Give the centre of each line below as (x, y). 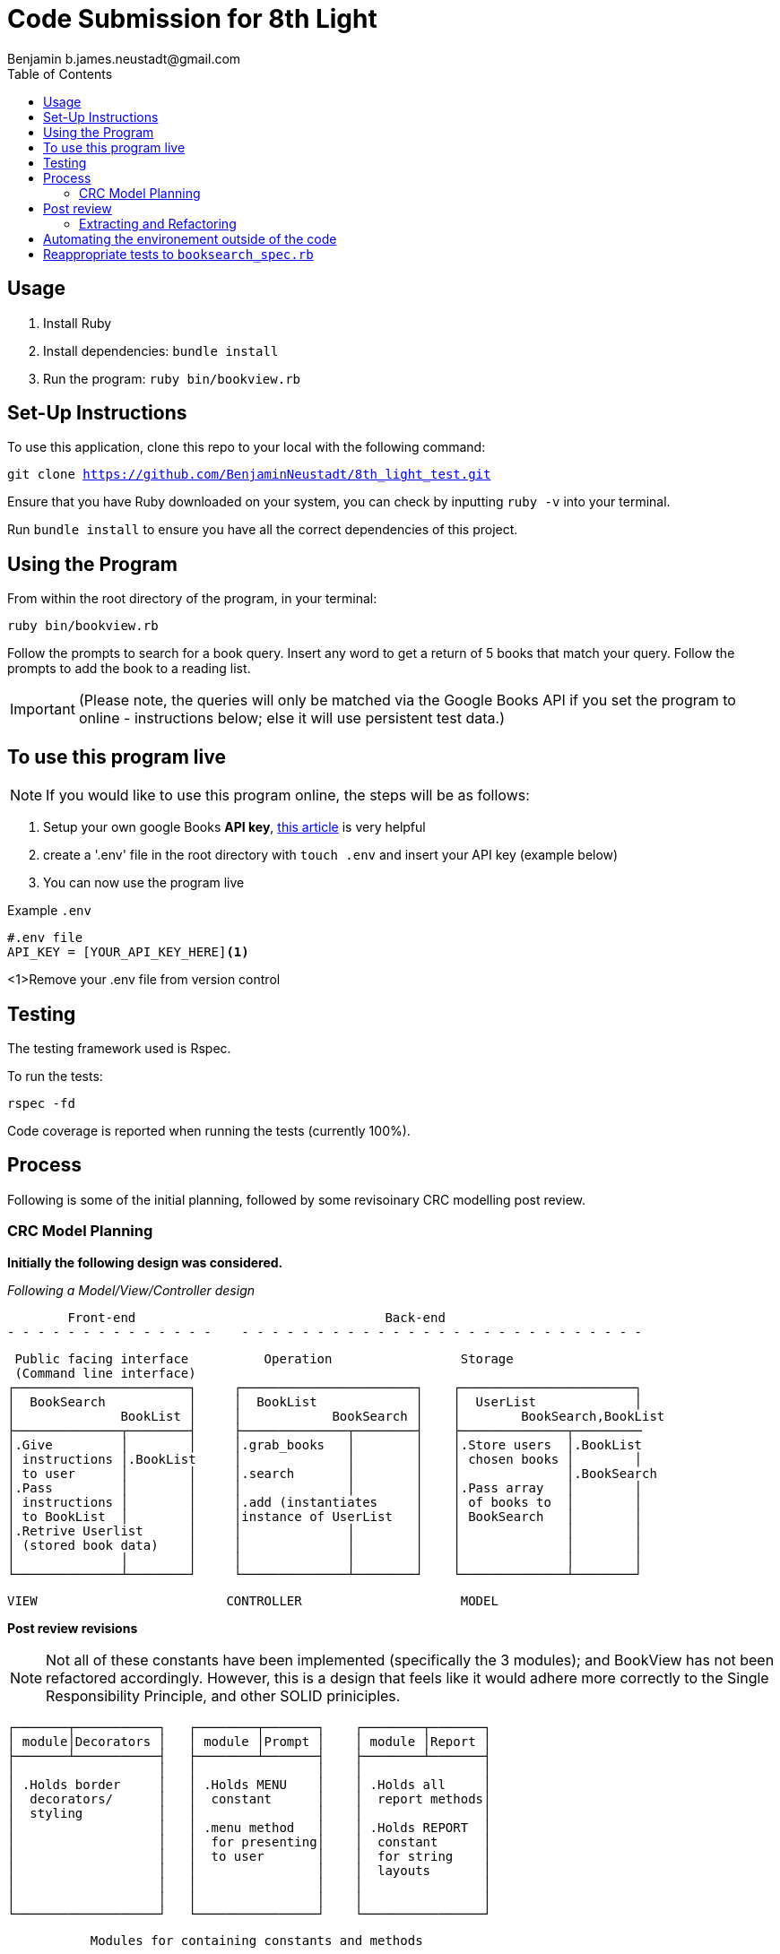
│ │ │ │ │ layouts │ (249, 1870)
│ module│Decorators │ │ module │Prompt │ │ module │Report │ (249, 1741)
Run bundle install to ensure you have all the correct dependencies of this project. (263, 530)
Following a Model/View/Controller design (131, 1290)
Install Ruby (78, 323)
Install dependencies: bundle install (161, 350)
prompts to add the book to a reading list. (129, 669)
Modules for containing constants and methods (256, 1940)
